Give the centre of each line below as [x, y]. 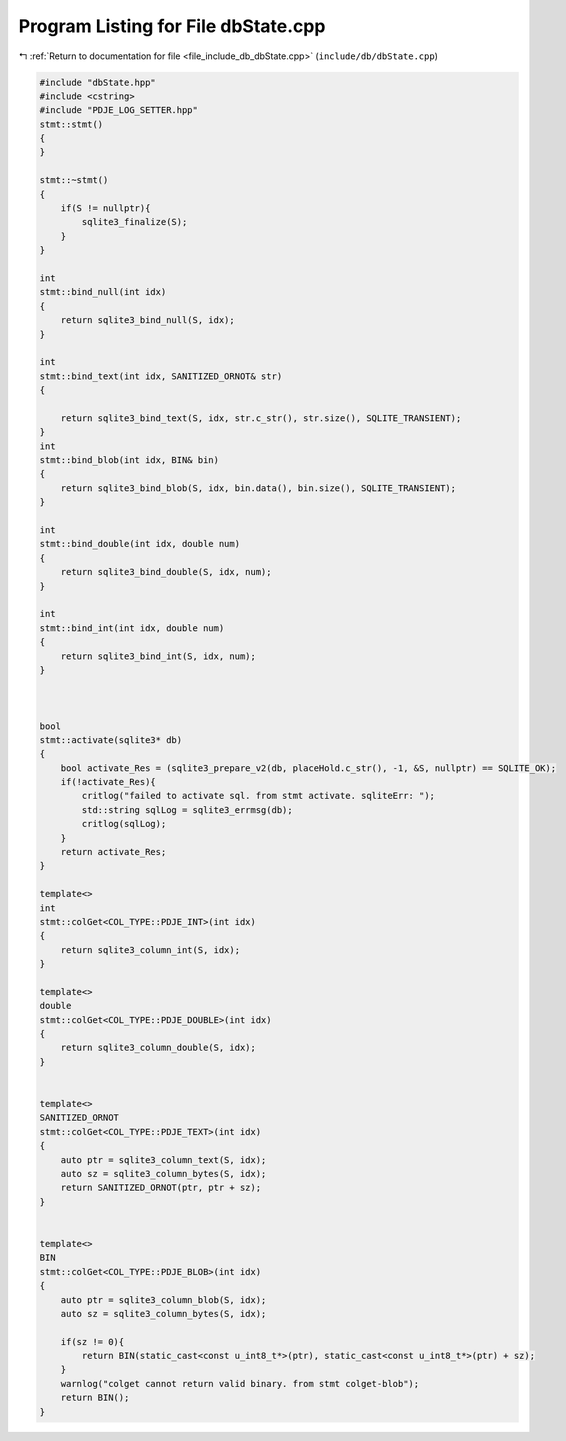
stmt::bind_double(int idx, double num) [139, 544]
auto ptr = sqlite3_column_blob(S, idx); [163, 1299]
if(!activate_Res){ [108, 782]
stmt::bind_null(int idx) [103, 292]
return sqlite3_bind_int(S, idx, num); [158, 656]
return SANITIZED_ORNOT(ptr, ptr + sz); [161, 1188]
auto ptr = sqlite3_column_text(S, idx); [163, 1159]
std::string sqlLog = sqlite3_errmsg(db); [187, 809]
